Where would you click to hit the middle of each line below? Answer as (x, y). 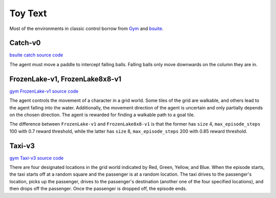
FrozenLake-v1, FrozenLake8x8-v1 (65, 79)
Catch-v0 (25, 43)
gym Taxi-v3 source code (37, 158)
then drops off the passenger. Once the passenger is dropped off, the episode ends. (98, 189)
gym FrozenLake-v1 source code (44, 91)
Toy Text (28, 13)
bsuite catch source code (36, 55)
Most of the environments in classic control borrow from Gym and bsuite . (86, 29)
